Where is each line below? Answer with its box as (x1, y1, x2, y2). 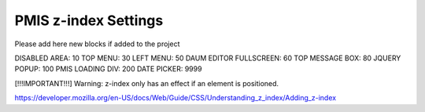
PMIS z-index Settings (14, 12, 164, 29)
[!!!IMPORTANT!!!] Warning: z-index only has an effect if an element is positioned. (14, 78, 279, 88)
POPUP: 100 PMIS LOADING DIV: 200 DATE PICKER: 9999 (14, 64, 202, 74)
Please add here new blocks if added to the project (14, 39, 180, 49)
